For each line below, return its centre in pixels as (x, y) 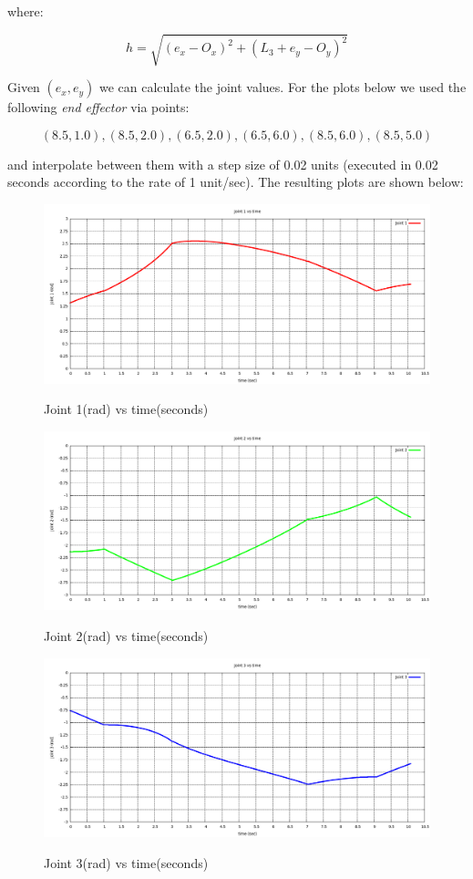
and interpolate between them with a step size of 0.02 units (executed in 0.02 (223, 164)
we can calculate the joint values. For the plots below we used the (283, 87)
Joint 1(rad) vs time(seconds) (126, 409)
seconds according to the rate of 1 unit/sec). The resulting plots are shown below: (236, 182)
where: (26, 11)
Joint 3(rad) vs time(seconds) (126, 862)
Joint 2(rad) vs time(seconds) (126, 636)
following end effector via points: (98, 107)
